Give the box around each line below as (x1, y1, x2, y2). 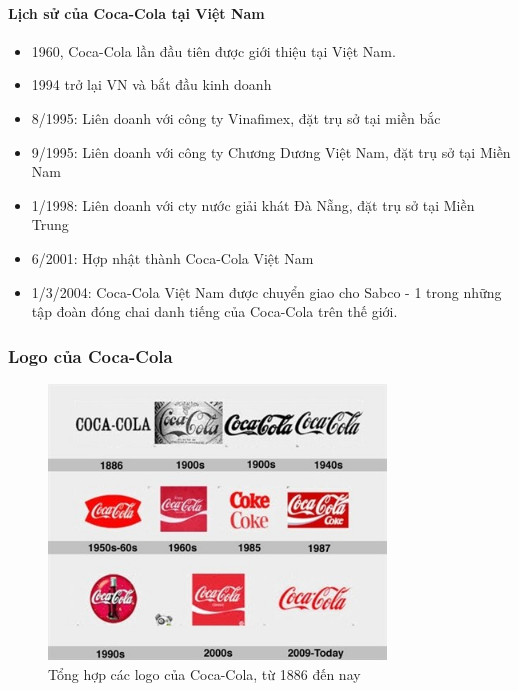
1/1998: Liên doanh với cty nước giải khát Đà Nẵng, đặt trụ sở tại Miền (31, 194, 475, 215)
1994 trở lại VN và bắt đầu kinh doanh (31, 74, 272, 95)
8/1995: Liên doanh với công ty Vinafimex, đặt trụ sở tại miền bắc (31, 107, 441, 128)
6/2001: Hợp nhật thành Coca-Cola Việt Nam (31, 247, 314, 268)
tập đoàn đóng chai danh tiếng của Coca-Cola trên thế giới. (31, 301, 398, 322)
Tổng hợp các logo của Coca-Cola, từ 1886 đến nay (48, 663, 361, 684)
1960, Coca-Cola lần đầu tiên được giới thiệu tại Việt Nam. (31, 40, 396, 61)
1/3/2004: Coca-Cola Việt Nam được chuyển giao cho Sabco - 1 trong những (31, 281, 502, 302)
